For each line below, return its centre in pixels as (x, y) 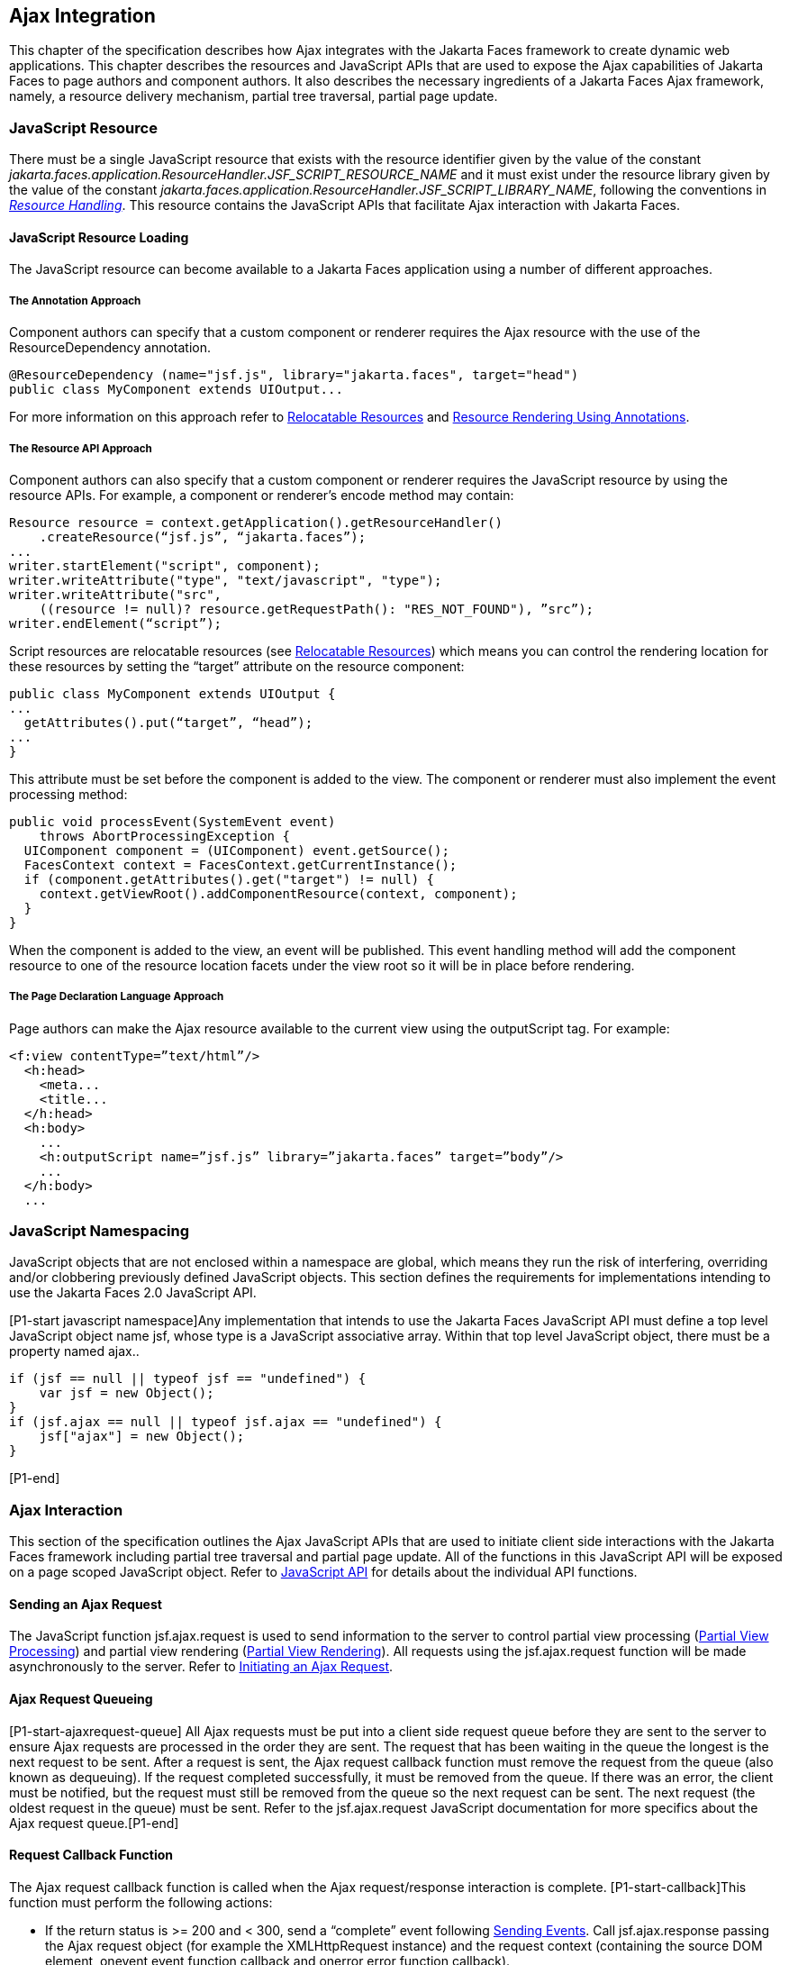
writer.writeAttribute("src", (116, 594)
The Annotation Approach (75, 300)
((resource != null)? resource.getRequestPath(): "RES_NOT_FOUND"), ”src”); (317, 609)
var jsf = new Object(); (127, 1393)
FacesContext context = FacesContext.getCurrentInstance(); (240, 864)
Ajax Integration (82, 16)
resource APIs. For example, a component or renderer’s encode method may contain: (262, 495)
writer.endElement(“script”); (116, 623)
